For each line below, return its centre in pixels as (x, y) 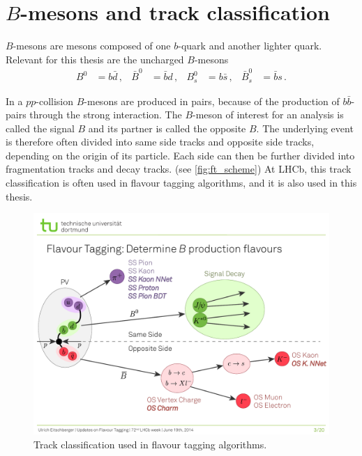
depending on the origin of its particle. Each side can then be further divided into (180, 155)
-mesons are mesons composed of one (92, 46)
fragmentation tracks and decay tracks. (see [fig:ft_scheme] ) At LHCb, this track (179, 169)
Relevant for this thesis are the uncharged (95, 59)
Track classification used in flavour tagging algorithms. (150, 444)
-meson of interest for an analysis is (268, 115)
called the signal (40, 128)
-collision (55, 101)
